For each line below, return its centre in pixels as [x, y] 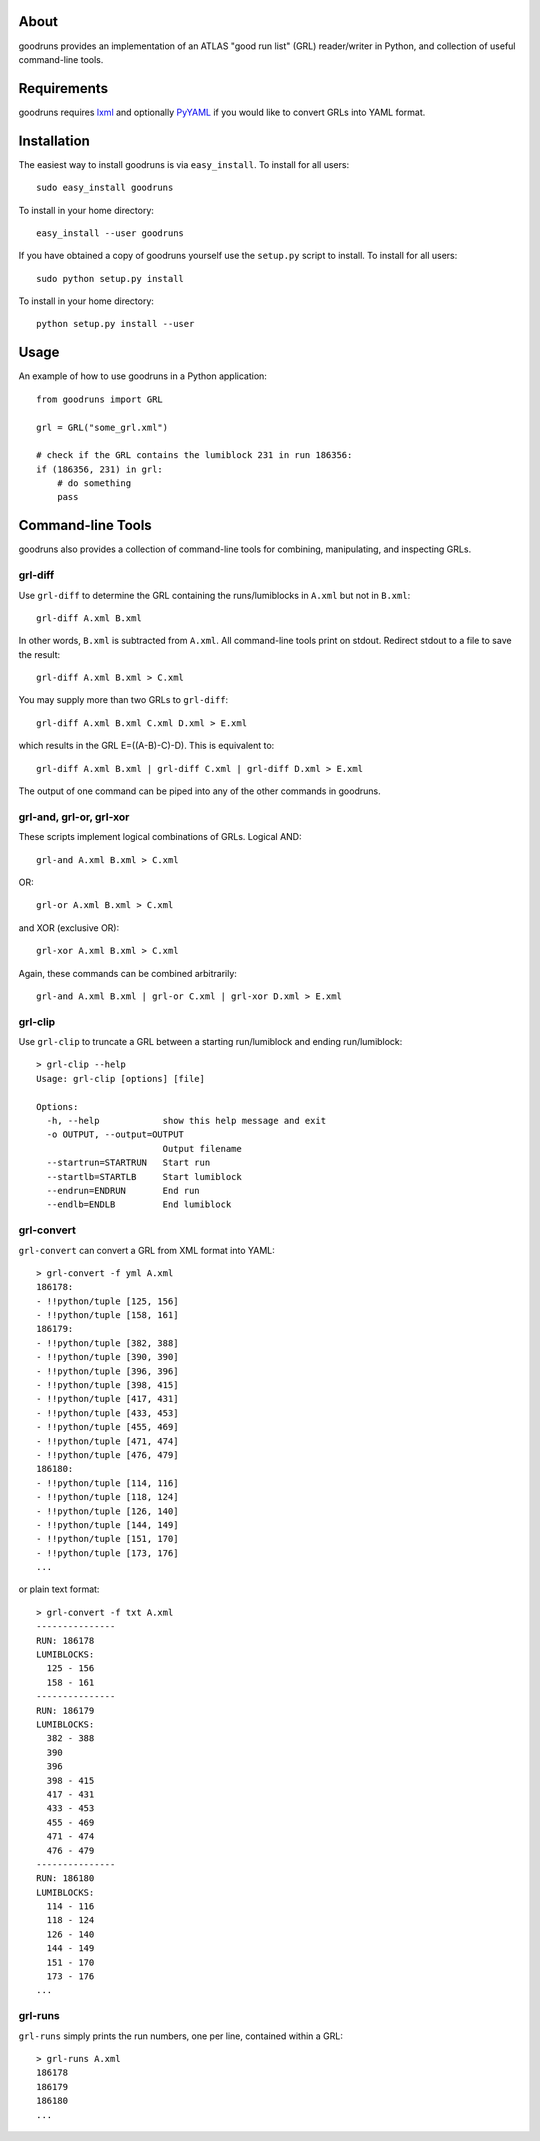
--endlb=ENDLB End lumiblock [139, 1204]
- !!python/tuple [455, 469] [107, 1427]
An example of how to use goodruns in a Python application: [142, 376]
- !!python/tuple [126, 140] [107, 1511]
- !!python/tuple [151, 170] [107, 1539]
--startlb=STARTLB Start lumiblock [144, 1176]
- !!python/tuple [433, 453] [107, 1413]
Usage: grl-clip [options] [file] [120, 1078]
